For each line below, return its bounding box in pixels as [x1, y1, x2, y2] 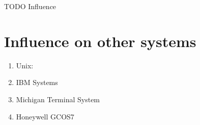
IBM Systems [16, 77, 58, 88]
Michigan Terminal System [16, 94, 100, 104]
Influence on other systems [4, 30, 196, 51]
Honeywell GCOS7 [16, 111, 74, 121]
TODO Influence [4, 1, 56, 11]
